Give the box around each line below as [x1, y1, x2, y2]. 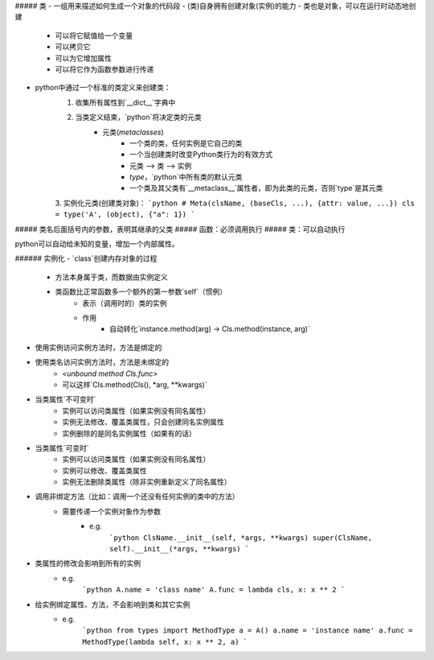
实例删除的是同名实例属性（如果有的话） [62, 428, 196, 438]
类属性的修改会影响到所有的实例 [35, 559, 141, 568]
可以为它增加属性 [55, 53, 112, 63]
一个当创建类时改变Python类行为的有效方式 [129, 150, 273, 159]
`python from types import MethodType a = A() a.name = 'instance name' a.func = [82, 626, 413, 635]
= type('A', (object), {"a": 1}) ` [55, 210, 196, 219]
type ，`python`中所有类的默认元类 [129, 172, 243, 182]
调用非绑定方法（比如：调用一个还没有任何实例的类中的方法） [35, 492, 240, 501]
